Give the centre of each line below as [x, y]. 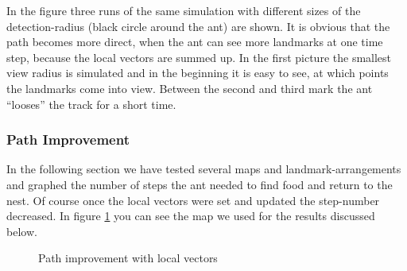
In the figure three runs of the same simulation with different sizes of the [184, 10]
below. [22, 231]
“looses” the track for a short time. [91, 104]
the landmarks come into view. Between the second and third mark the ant [190, 88]
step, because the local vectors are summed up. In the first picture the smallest [199, 57]
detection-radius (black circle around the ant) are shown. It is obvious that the [198, 26]
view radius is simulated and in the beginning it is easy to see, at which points [198, 73]
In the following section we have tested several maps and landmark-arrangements [204, 169]
